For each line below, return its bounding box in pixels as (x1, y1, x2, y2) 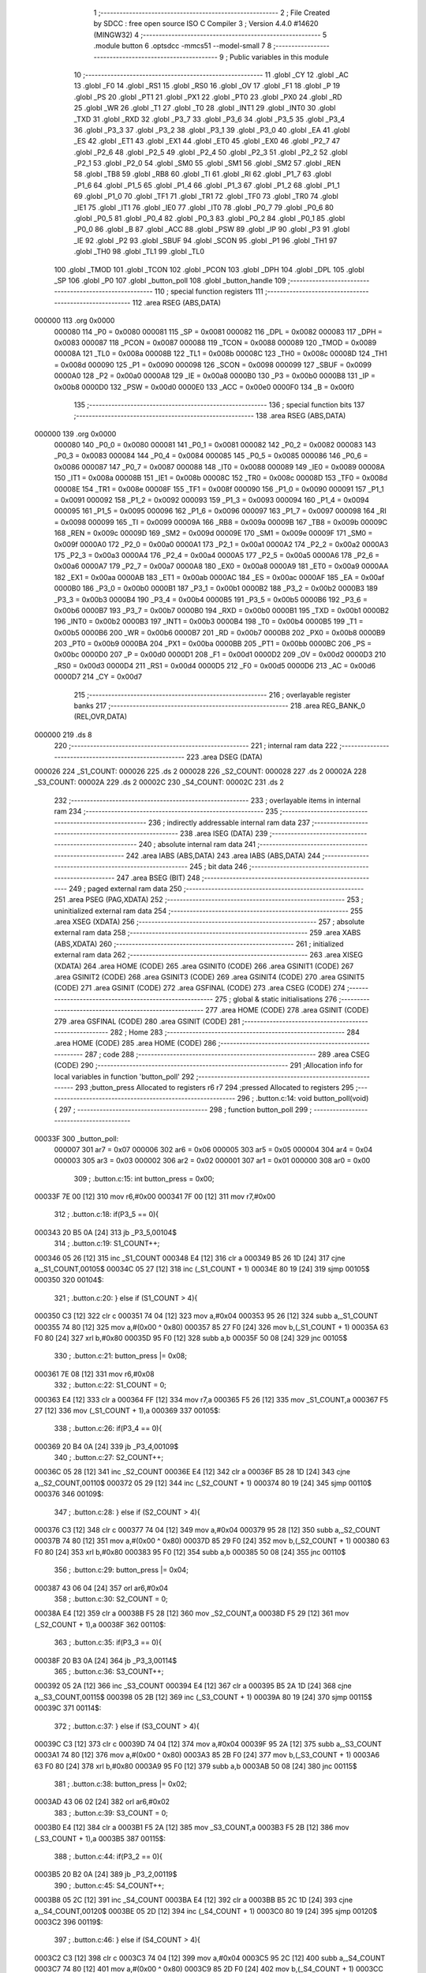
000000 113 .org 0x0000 (34, 316, 115, 325)
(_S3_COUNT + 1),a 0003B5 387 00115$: (34, 1833, 166, 1843)
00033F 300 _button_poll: (34, 1133, 119, 1144)
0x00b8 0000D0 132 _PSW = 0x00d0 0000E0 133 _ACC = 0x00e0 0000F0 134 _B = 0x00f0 (54, 382, 355, 391)
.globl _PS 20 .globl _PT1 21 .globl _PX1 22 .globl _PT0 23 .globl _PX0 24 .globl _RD (73, 92, 342, 102)
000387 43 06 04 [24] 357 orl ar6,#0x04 (34, 1583, 169, 1593)
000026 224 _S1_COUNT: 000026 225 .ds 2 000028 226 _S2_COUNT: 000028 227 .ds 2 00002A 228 (34, 766, 367, 776)
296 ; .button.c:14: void (237, 1094, 312, 1103)
